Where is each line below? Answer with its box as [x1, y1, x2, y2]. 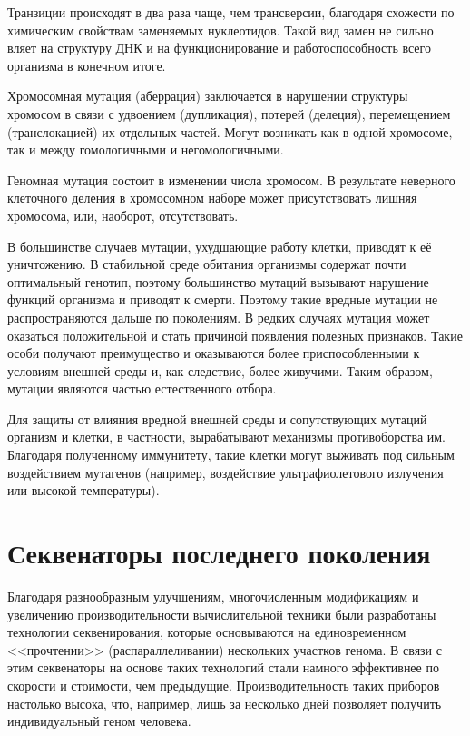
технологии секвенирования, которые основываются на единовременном [7, 622, 406, 642]
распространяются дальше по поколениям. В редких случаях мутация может [7, 307, 430, 326]
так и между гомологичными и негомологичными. [7, 140, 284, 159]
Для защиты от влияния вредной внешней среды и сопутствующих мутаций [7, 409, 427, 428]
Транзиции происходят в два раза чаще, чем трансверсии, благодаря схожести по [7, 3, 455, 21]
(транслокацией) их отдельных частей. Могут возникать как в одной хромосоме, [7, 122, 453, 141]
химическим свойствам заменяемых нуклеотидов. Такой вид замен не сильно [7, 20, 434, 39]
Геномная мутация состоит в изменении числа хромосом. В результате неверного [7, 170, 455, 189]
